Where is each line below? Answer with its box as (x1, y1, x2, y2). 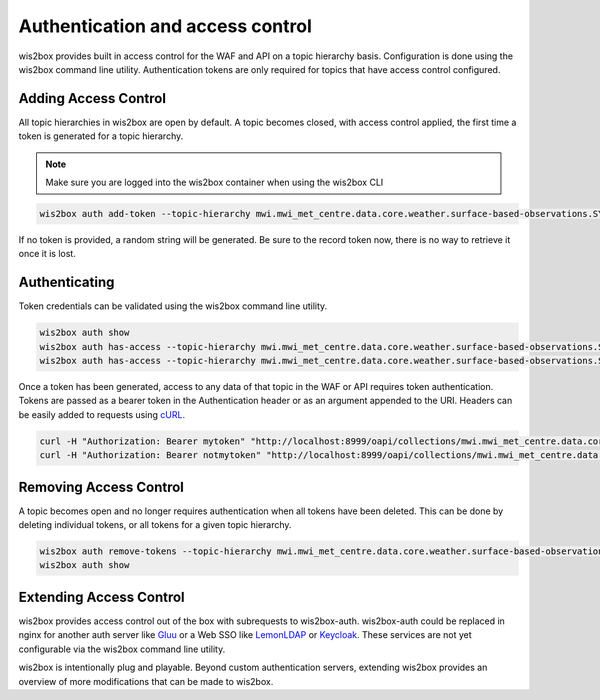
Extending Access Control (18, 588, 185, 605)
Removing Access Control (18, 478, 185, 495)
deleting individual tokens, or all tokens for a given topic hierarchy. (18, 519, 292, 531)
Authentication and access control (18, 15, 312, 37)
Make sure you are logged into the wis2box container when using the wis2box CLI (45, 176, 384, 189)
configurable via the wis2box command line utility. (18, 643, 226, 655)
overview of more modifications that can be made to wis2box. (18, 675, 274, 687)
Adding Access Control (18, 90, 167, 107)
